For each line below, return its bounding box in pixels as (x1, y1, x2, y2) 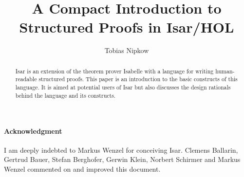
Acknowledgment (4, 126, 62, 136)
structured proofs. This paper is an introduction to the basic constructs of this (38, 75, 238, 83)
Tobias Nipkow (104, 45, 149, 55)
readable (15, 75, 37, 83)
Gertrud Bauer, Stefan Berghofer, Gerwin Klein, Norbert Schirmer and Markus (4, 154, 241, 164)
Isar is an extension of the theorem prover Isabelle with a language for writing (15, 67, 214, 75)
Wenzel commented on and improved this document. (4, 163, 161, 174)
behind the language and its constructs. (15, 91, 116, 99)
